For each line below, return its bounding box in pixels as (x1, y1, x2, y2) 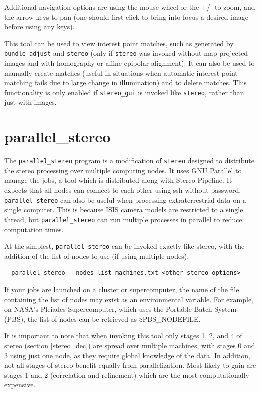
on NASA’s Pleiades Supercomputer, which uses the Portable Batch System (4, 304, 237, 314)
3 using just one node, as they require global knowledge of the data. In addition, (4, 350, 250, 360)
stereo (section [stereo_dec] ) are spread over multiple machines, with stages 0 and (4, 340, 255, 350)
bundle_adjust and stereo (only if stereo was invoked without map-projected (4, 48, 248, 58)
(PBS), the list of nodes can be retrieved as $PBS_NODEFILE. (4, 313, 201, 324)
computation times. (4, 224, 64, 234)
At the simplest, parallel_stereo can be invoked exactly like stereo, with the (4, 241, 245, 251)
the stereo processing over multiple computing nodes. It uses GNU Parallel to (4, 165, 242, 175)
